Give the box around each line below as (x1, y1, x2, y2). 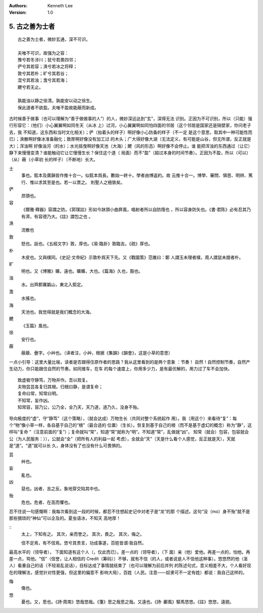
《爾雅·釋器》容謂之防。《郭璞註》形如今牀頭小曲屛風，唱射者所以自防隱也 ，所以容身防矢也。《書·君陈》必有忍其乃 (21, 206, 251, 212)
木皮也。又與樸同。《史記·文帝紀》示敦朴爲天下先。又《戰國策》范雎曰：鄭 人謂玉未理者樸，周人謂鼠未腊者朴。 (21, 254, 244, 260)
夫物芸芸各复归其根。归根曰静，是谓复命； (18, 384, 103, 389)
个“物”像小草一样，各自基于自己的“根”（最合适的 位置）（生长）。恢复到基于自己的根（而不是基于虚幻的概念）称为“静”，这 (9, 422, 252, 428)
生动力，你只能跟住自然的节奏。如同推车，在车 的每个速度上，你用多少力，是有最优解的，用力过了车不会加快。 (9, 366, 232, 372)
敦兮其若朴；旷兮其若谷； (18, 71, 69, 76)
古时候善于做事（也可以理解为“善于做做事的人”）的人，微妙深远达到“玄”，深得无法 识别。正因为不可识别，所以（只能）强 (9, 116, 253, 122)
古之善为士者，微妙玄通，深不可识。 (18, 37, 90, 42)
